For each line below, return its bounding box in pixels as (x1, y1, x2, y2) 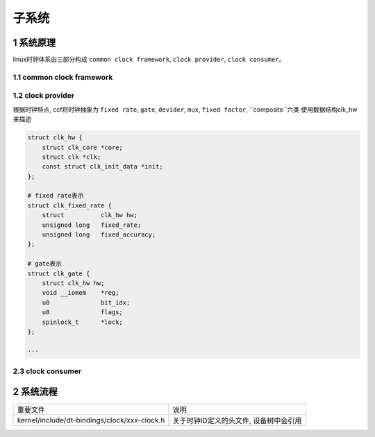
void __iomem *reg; (42, 289, 119, 297)
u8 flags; (42, 309, 123, 316)
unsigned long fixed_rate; (42, 221, 142, 229)
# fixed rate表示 (27, 191, 84, 200)
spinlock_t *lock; (42, 318, 123, 326)
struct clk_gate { (27, 269, 90, 277)
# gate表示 (27, 260, 62, 268)
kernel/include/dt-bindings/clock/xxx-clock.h (17, 415, 165, 425)
